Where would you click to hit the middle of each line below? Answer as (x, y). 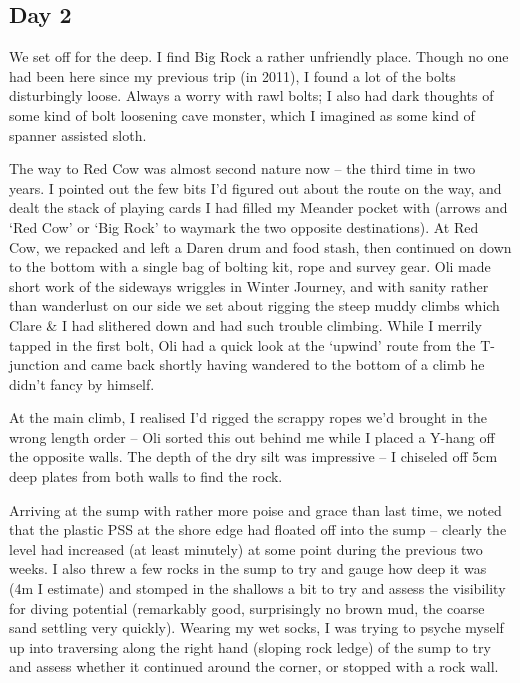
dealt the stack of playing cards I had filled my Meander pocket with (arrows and (258, 207)
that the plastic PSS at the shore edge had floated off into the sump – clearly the (258, 529)
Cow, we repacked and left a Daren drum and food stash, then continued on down (260, 246)
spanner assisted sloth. (78, 134)
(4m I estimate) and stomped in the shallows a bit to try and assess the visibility (257, 588)
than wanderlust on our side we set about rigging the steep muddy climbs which (254, 305)
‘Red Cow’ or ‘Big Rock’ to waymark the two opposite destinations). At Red (244, 226)
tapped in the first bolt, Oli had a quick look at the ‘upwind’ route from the (242, 344)
